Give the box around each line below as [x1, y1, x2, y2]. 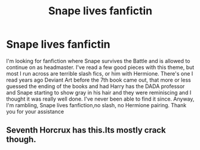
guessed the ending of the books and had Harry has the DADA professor [6, 82, 185, 90]
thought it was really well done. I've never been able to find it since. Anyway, [6, 95, 195, 102]
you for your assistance [6, 108, 64, 115]
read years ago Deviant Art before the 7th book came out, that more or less [6, 76, 191, 83]
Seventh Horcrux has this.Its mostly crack [6, 125, 166, 135]
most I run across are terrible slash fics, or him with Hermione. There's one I [6, 70, 193, 77]
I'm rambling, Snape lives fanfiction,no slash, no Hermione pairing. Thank [6, 101, 187, 108]
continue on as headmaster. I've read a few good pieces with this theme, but [6, 64, 195, 71]
